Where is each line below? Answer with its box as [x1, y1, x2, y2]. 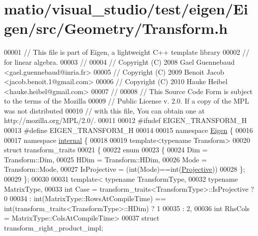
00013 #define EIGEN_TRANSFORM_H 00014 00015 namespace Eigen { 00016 [4, 125, 253, 135]
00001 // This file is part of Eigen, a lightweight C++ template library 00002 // [4, 47, 250, 57]
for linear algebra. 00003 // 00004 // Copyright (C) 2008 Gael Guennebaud [4, 56, 235, 67]
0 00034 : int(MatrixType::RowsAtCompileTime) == [4, 193, 166, 204]
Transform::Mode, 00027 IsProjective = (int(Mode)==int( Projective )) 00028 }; [4, 164, 245, 174]
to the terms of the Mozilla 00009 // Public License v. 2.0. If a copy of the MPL [4, 96, 249, 106]
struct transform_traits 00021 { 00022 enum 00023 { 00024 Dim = [4, 144, 208, 155]
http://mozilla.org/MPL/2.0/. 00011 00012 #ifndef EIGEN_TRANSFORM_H [4, 115, 247, 125]
